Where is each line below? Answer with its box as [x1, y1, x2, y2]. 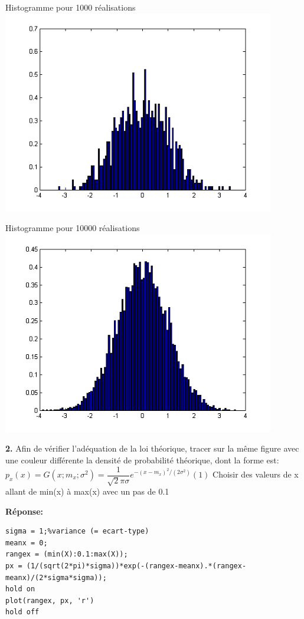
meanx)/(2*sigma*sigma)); [5, 573, 107, 582]
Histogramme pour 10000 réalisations [5, 222, 140, 234]
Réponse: [5, 505, 44, 517]
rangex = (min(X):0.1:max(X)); [5, 550, 128, 559]
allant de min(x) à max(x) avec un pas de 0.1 [5, 485, 169, 498]
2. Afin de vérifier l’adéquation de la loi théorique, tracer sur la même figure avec [5, 442, 299, 455]
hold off [5, 608, 40, 617]
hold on [5, 585, 35, 594]
